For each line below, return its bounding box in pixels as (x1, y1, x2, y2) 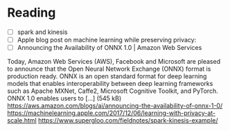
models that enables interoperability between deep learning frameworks (7, 80, 213, 88)
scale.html (7, 116, 37, 125)
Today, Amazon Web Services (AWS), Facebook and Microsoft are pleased (7, 58, 220, 66)
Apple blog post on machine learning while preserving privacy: (17, 36, 197, 44)
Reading (7, 5, 56, 21)
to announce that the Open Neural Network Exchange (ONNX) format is (7, 64, 211, 73)
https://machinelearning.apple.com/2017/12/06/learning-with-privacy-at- (7, 109, 216, 117)
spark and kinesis (17, 28, 68, 36)
